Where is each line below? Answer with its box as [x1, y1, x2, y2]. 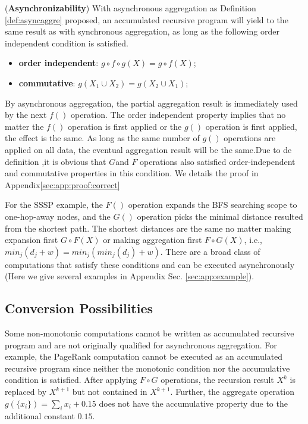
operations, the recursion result [161, 373, 274, 386]
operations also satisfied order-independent [140, 155, 296, 167]
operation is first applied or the [68, 120, 182, 132]
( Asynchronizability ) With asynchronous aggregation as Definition [5, 2, 256, 14]
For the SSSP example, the [5, 198, 103, 211]
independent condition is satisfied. [5, 36, 128, 49]
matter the [5, 120, 44, 132]
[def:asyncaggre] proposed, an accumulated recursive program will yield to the [5, 13, 288, 26]
